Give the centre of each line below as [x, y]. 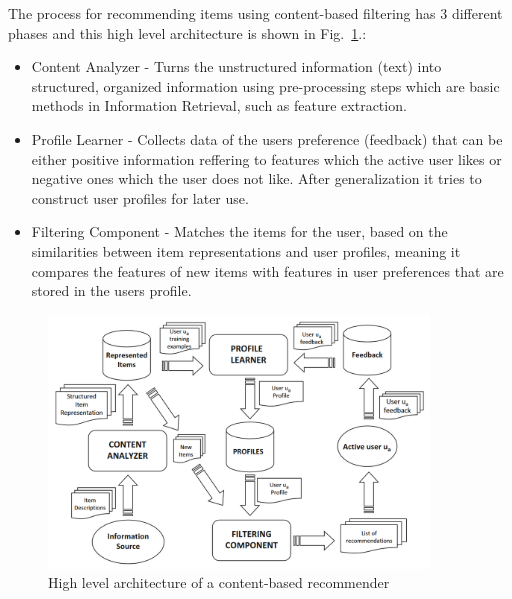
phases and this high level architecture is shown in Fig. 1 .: [187, 32]
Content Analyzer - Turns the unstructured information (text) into [236, 66]
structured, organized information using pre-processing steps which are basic [265, 85]
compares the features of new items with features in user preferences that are [267, 270]
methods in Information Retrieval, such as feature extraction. [219, 105]
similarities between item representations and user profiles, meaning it [246, 250]
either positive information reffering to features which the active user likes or [266, 158]
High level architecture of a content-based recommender [219, 582]
